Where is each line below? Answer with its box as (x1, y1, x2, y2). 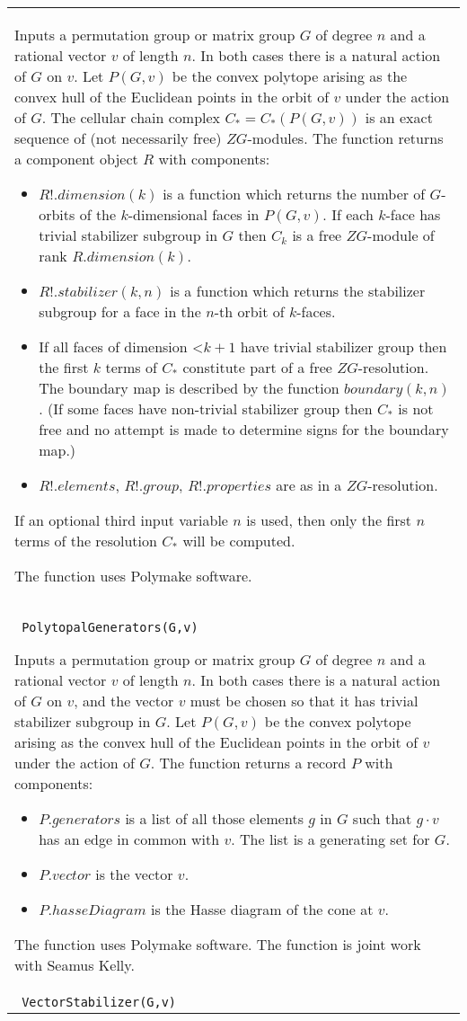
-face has (385, 204, 441, 225)
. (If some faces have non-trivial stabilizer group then (39, 398, 373, 419)
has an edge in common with (39, 829, 220, 849)
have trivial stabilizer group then (240, 336, 447, 357)
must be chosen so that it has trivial (189, 690, 419, 711)
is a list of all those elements (125, 808, 304, 829)
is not (398, 398, 434, 419)
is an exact (365, 107, 433, 128)
